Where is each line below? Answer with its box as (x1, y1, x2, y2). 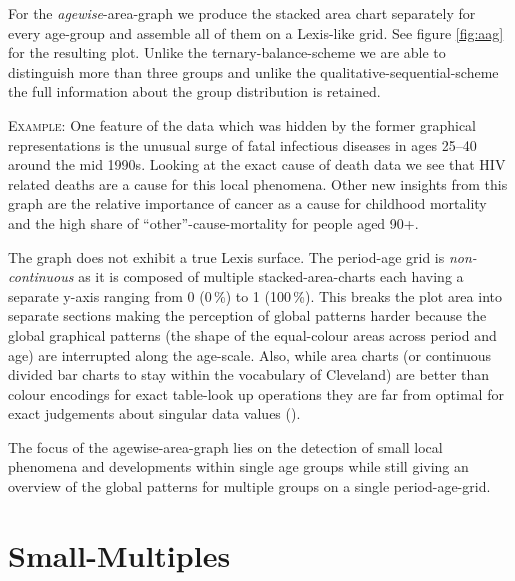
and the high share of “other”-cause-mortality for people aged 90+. (8, 212, 419, 233)
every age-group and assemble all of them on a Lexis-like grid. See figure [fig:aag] (8, 22, 504, 43)
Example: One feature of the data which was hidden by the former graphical (8, 114, 476, 135)
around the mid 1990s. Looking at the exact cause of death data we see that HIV (8, 154, 506, 175)
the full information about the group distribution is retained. (8, 81, 381, 102)
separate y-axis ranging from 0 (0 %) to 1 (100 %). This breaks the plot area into (8, 285, 502, 306)
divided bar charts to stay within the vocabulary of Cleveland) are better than (8, 364, 490, 385)
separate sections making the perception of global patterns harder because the (8, 305, 487, 326)
